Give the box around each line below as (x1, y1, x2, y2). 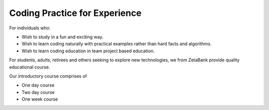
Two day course (21, 89, 55, 95)
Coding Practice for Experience (9, 7, 142, 18)
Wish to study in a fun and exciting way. (21, 34, 104, 40)
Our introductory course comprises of (9, 73, 87, 79)
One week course (21, 96, 58, 102)
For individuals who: (9, 25, 51, 31)
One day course (21, 82, 55, 88)
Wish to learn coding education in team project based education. (21, 48, 155, 54)
